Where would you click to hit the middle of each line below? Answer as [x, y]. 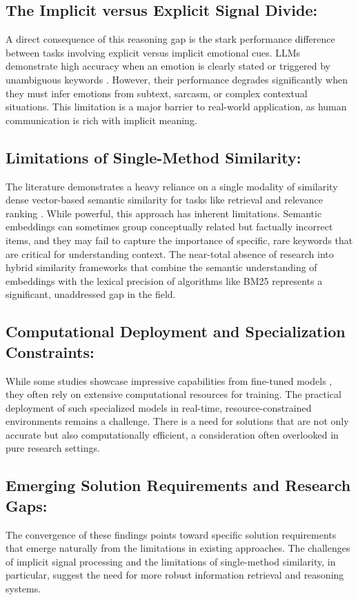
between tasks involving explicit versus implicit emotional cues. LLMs [153, 52]
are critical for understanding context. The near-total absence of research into [170, 253]
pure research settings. [53, 448]
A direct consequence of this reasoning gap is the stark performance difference [170, 39]
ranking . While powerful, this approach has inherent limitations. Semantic [164, 213]
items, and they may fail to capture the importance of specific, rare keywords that [179, 240]
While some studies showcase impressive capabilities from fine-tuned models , [169, 380]
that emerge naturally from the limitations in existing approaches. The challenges [178, 548]
